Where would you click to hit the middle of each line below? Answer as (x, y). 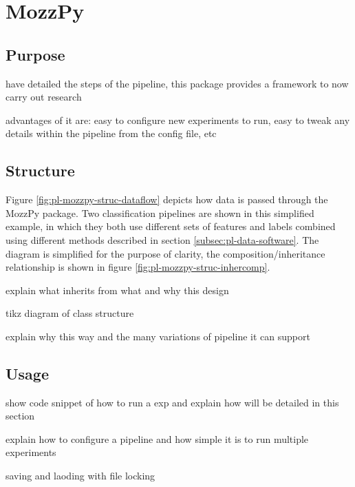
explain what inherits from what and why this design (117, 290)
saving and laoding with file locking (80, 476)
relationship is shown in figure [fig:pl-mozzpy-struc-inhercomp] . (138, 267)
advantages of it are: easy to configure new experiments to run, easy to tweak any (178, 120)
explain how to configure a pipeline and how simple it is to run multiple (157, 438)
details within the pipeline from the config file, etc (111, 133)
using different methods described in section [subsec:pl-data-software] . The (162, 239)
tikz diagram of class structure (70, 313)
